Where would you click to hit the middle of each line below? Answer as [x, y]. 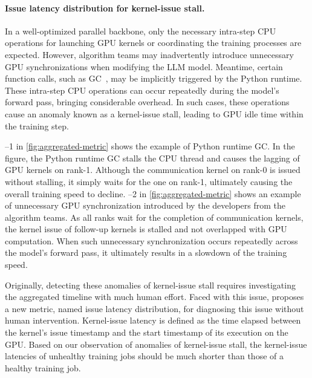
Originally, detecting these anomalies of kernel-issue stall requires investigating [150, 285]
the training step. [37, 125]
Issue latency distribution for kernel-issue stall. [105, 8]
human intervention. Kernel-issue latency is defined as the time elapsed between [153, 320]
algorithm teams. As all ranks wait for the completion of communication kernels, [154, 217]
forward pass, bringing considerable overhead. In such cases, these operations [147, 102]
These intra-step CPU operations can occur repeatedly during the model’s [142, 90]
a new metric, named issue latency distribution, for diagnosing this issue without [154, 308]
